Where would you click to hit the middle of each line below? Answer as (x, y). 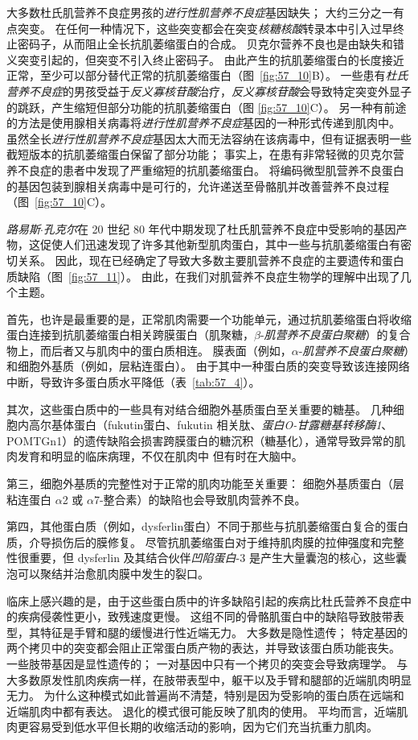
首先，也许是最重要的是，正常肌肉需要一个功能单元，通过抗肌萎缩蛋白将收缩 (209, 318)
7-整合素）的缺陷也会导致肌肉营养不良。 (200, 499)
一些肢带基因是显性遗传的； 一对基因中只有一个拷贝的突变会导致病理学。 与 (207, 663)
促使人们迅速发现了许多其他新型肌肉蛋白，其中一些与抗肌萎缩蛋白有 (220, 244)
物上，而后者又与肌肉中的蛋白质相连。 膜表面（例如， (149, 350)
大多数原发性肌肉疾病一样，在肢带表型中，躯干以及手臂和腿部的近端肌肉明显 (209, 679)
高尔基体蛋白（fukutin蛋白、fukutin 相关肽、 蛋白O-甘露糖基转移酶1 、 (211, 425)
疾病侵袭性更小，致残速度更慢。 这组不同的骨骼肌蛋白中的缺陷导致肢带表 (211, 616)
